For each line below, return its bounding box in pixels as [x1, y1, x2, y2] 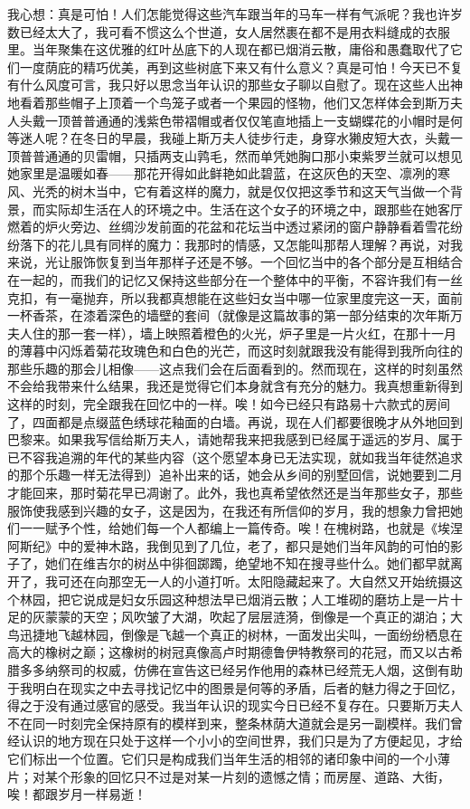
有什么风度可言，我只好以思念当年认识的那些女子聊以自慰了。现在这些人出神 [7, 75, 463, 94]
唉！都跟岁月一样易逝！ [7, 785, 146, 804]
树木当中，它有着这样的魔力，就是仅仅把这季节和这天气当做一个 [70, 181, 450, 200]
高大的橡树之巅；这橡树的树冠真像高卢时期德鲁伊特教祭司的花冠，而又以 [7, 642, 437, 661]
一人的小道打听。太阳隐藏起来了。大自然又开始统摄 [146, 572, 450, 590]
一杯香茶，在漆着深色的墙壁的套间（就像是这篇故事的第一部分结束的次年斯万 [7, 306, 463, 325]
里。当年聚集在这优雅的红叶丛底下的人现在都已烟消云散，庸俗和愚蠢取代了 [7, 40, 450, 59]
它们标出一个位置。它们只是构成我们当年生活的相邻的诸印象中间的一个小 [7, 748, 437, 767]
